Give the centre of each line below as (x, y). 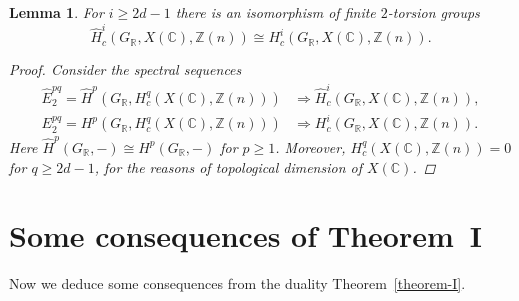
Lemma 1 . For (56, 12)
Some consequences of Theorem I (246, 235)
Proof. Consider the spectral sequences (125, 69)
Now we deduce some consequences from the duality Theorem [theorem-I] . (237, 283)
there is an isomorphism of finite (275, 12)
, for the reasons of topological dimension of (228, 166)
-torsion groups (433, 12)
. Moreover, (310, 146)
